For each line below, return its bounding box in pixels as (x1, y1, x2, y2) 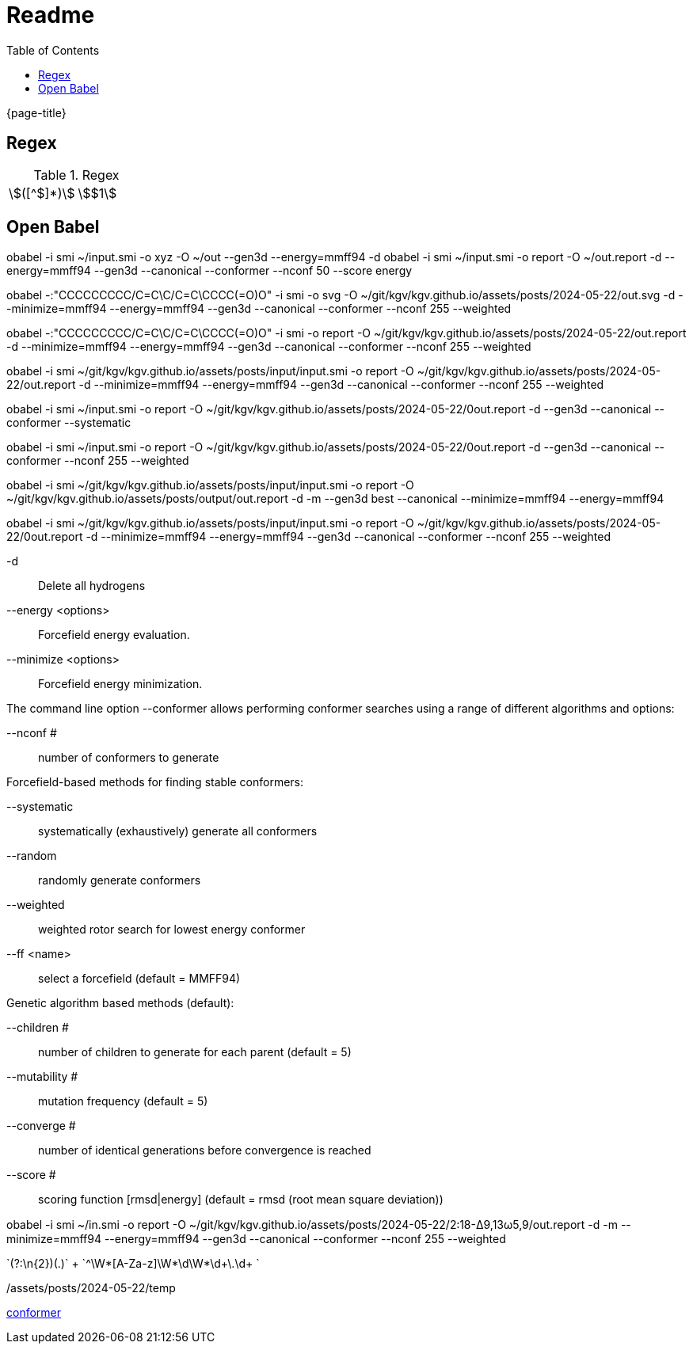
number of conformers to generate (38, 751, 219, 765)
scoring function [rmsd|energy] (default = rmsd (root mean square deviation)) (38, 1192, 444, 1207)
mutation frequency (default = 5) (38, 1094, 208, 1109)
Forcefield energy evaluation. (38, 628, 190, 642)
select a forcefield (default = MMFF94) (38, 972, 241, 986)
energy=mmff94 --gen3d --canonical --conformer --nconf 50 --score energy (6, 264, 413, 278)
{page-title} (6, 105, 67, 120)
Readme (6, 2, 95, 29)
